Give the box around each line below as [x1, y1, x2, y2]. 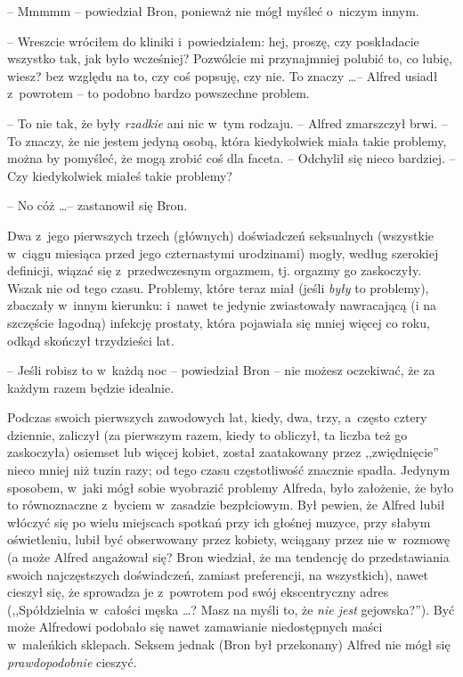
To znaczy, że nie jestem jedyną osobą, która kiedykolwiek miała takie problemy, [7, 131, 447, 150]
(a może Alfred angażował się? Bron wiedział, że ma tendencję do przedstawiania [7, 548, 450, 567]
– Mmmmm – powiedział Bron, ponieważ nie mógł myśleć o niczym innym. [7, 2, 419, 20]
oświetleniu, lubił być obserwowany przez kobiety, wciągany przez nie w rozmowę [7, 530, 451, 549]
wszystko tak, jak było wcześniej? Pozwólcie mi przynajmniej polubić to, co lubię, [7, 49, 452, 68]
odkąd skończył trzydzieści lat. [7, 330, 175, 349]
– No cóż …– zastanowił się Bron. [7, 196, 188, 215]
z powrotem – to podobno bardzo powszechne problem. [7, 84, 310, 102]
